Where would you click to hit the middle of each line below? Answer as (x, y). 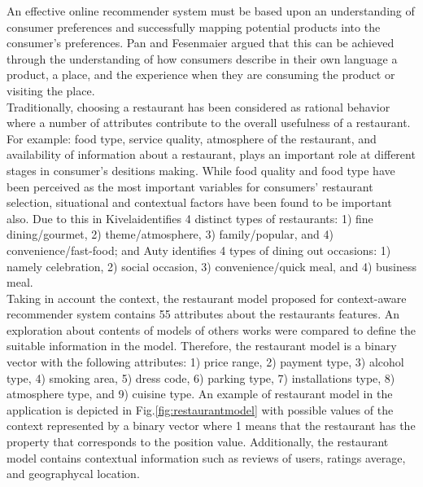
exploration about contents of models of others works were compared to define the (211, 329)
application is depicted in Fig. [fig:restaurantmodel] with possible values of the (200, 409)
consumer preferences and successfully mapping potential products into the (194, 26)
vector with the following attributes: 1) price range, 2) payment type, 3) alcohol (205, 362)
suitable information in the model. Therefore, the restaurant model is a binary (202, 346)
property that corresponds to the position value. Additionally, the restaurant (198, 442)
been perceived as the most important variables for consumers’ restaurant (190, 186)
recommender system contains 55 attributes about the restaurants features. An (203, 314)
